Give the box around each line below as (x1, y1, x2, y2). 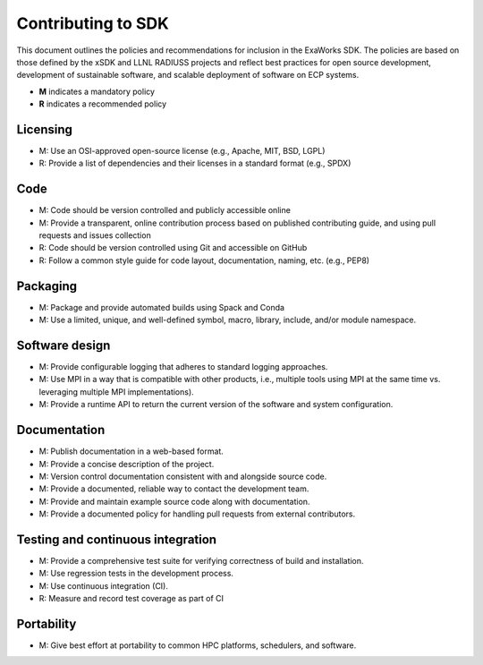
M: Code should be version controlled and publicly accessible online (38, 205, 291, 216)
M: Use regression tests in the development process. (38, 568, 234, 579)
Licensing (16, 122, 73, 137)
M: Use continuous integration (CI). (38, 580, 169, 591)
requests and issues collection (38, 230, 151, 241)
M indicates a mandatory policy (38, 86, 156, 97)
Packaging (16, 278, 78, 294)
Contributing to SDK (16, 13, 169, 33)
